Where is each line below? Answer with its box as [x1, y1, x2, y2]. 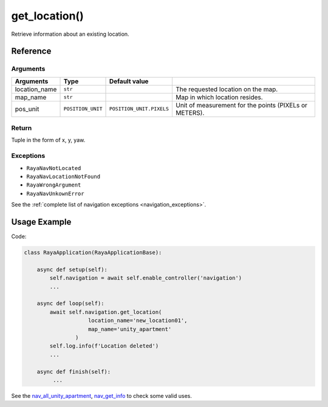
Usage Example [11, 216, 72, 227]
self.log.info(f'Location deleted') [49, 343, 159, 349]
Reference [11, 46, 52, 56]
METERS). [175, 108, 205, 117]
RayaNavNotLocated [26, 165, 81, 171]
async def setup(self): [36, 266, 108, 273]
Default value [109, 77, 149, 85]
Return [11, 124, 32, 132]
